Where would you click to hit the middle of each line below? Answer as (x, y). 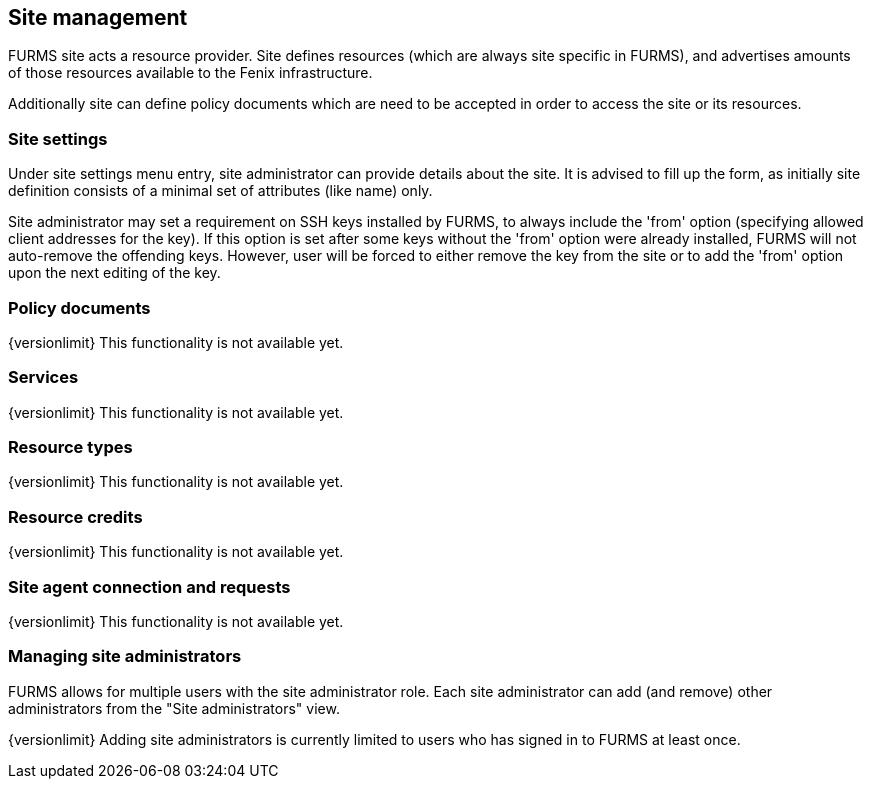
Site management (98, 17)
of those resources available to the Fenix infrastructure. (190, 73)
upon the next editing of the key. (114, 273)
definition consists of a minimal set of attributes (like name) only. (220, 191)
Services (43, 377)
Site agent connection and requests (149, 586)
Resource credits (75, 516)
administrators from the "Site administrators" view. (174, 708)
